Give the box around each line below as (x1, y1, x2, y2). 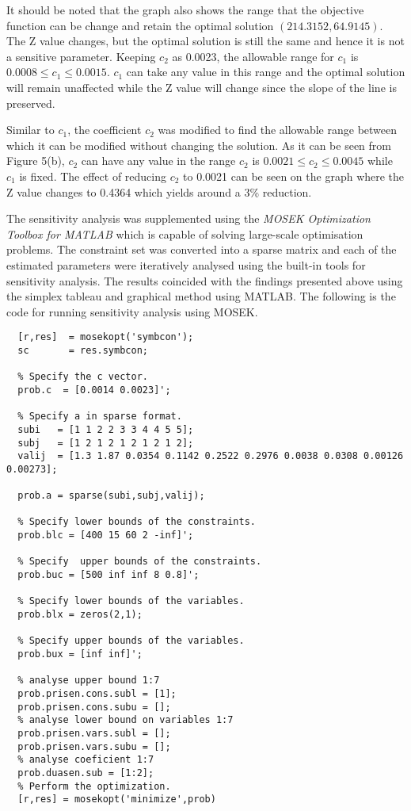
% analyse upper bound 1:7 (17, 675, 160, 687)
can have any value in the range (81, 152, 236, 169)
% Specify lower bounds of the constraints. (17, 516, 256, 528)
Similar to (6, 121, 55, 138)
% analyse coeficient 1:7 (17, 754, 154, 766)
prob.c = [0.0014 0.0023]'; (17, 384, 171, 396)
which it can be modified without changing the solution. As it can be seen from (6, 136, 391, 153)
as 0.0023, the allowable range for (172, 48, 334, 64)
